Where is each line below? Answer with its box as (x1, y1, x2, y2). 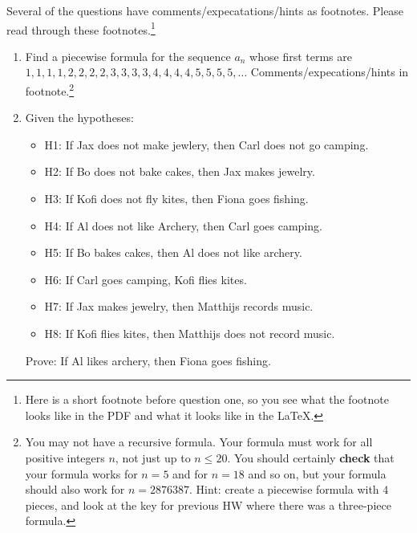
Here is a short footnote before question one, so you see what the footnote (25, 391, 389, 408)
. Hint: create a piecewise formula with (189, 481, 379, 498)
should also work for (25, 481, 125, 498)
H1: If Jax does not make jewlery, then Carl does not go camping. (44, 136, 369, 153)
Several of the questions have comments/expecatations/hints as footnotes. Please (6, 2, 404, 18)
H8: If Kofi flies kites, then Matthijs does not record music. (44, 325, 335, 342)
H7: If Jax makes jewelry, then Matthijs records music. (44, 298, 314, 315)
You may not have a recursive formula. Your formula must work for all (25, 433, 373, 450)
